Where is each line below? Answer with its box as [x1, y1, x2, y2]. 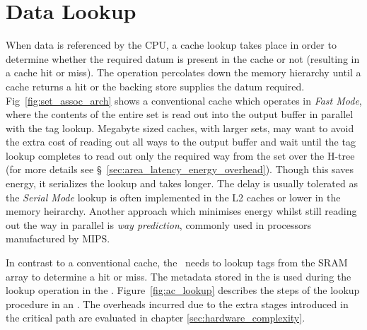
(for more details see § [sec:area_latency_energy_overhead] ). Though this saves [6, 162, 354, 177]
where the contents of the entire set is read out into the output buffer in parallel [6, 107, 354, 122]
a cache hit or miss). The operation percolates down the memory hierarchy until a [6, 65, 361, 80]
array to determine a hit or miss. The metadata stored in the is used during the [6, 269, 351, 283]
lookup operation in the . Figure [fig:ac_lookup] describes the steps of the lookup [6, 283, 360, 297]
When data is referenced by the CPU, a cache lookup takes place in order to [6, 37, 337, 52]
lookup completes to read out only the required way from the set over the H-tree [6, 148, 355, 163]
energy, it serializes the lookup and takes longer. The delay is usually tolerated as [6, 176, 358, 191]
